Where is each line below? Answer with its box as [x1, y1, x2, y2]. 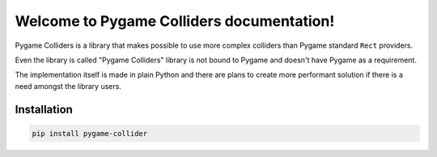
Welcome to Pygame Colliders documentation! [15, 12, 335, 30]
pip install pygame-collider [32, 129, 148, 138]
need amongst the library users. [15, 81, 121, 91]
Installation [15, 102, 73, 117]
